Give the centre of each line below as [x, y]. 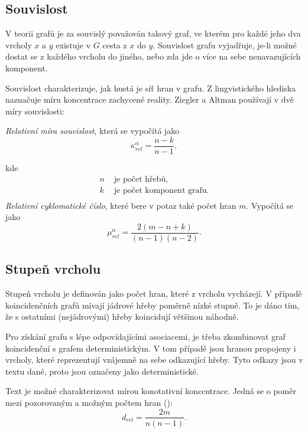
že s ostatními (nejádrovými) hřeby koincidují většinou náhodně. [122, 316]
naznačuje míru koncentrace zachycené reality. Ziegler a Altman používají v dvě [150, 99]
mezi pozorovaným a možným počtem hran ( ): [89, 402]
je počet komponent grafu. [161, 190]
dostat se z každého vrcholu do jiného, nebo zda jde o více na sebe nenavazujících [153, 56]
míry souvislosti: [35, 111]
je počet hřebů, [141, 179]
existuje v [73, 45]
